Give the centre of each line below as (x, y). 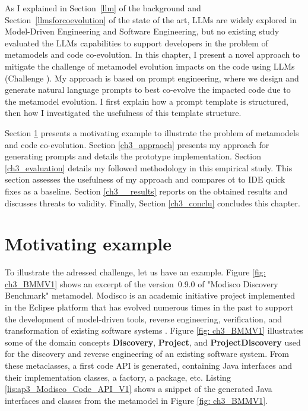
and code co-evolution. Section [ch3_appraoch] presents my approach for (137, 144)
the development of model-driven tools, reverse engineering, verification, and (144, 319)
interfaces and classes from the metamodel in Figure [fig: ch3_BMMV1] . (136, 400)
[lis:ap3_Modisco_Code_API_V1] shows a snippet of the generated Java (139, 389)
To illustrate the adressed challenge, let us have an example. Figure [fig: (135, 272)
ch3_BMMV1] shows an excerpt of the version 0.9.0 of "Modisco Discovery (142, 283)
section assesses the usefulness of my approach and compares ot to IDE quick (145, 179)
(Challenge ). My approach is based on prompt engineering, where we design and (152, 78)
